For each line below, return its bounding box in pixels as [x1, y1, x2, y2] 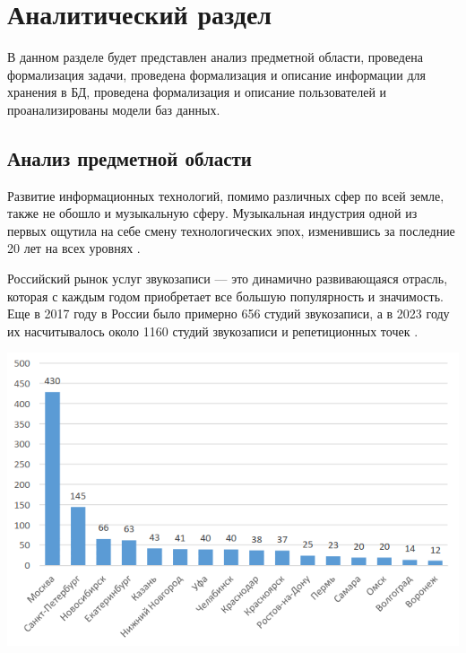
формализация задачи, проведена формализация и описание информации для [7, 65, 427, 83]
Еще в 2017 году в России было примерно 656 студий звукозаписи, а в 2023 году [7, 304, 450, 323]
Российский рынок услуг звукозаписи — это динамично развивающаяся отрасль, [7, 269, 448, 288]
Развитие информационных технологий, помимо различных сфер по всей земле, [7, 186, 444, 205]
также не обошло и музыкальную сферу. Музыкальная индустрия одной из [7, 204, 418, 222]
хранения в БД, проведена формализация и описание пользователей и [7, 83, 387, 101]
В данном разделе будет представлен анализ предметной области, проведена [7, 48, 423, 66]
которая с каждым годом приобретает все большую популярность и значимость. [7, 286, 444, 305]
